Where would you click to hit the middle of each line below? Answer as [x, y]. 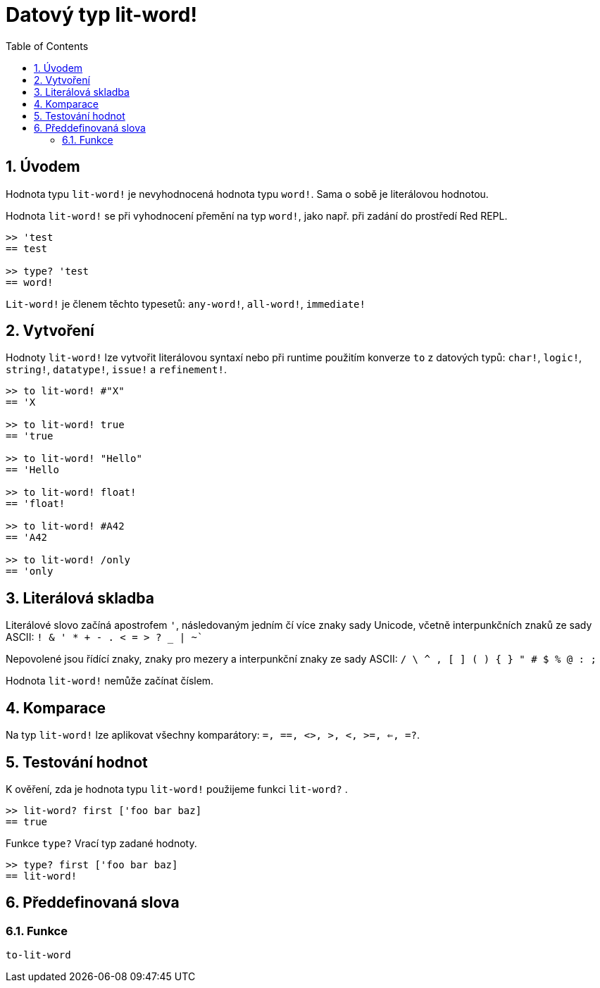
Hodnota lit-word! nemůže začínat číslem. [110, 681]
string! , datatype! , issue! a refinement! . [116, 370]
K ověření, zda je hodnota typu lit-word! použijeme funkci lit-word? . [177, 789]
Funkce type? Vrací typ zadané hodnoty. [101, 843]
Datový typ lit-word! [101, 15]
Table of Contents [47, 46]
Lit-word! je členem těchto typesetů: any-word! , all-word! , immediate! [186, 304]
